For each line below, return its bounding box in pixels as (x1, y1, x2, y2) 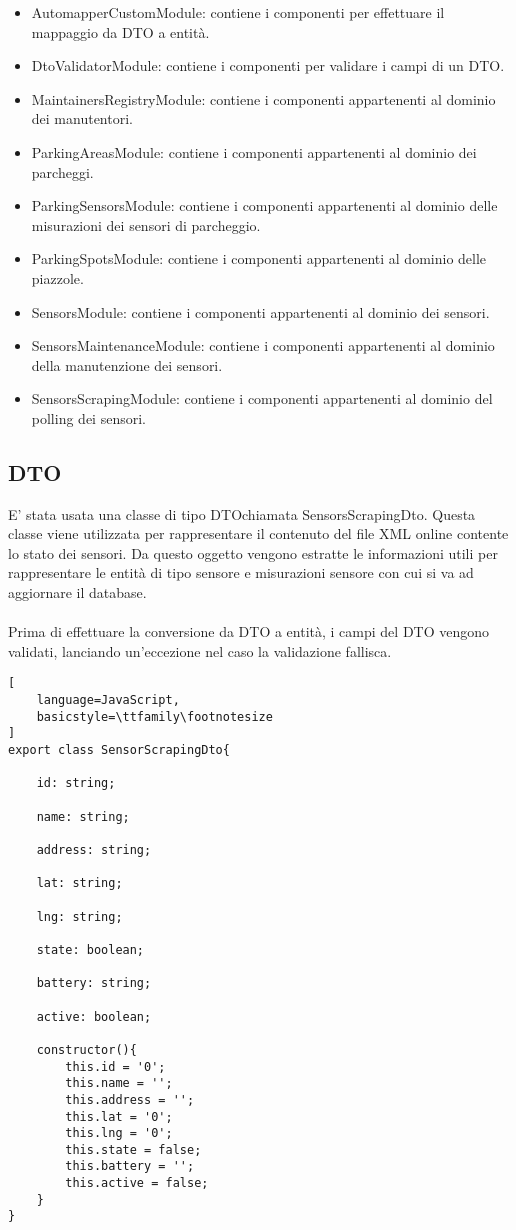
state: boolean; (36, 942, 145, 957)
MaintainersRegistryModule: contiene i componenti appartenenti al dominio (31, 88, 496, 109)
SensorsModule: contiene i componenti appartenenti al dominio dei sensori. (31, 301, 490, 322)
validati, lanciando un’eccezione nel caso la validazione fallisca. (8, 640, 392, 661)
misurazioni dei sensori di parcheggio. (31, 214, 261, 235)
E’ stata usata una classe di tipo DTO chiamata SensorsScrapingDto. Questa (8, 503, 476, 524)
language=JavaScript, (36, 693, 180, 708)
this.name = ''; (65, 1076, 173, 1091)
